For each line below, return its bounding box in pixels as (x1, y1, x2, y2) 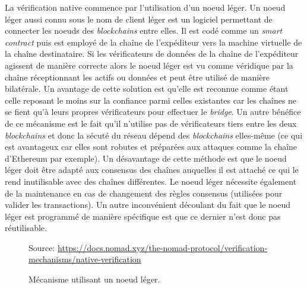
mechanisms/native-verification (29, 253, 141, 265)
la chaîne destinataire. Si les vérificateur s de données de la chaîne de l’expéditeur (5, 47, 299, 60)
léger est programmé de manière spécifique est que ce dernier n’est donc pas (5, 210, 281, 222)
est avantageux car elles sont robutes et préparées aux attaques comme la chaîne (5, 140, 297, 153)
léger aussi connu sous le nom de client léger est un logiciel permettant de (5, 12, 273, 25)
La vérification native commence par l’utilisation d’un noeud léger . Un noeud (5, 1, 286, 13)
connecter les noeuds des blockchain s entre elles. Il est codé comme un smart (5, 24, 283, 37)
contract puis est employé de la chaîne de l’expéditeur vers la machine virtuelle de (5, 36, 302, 48)
